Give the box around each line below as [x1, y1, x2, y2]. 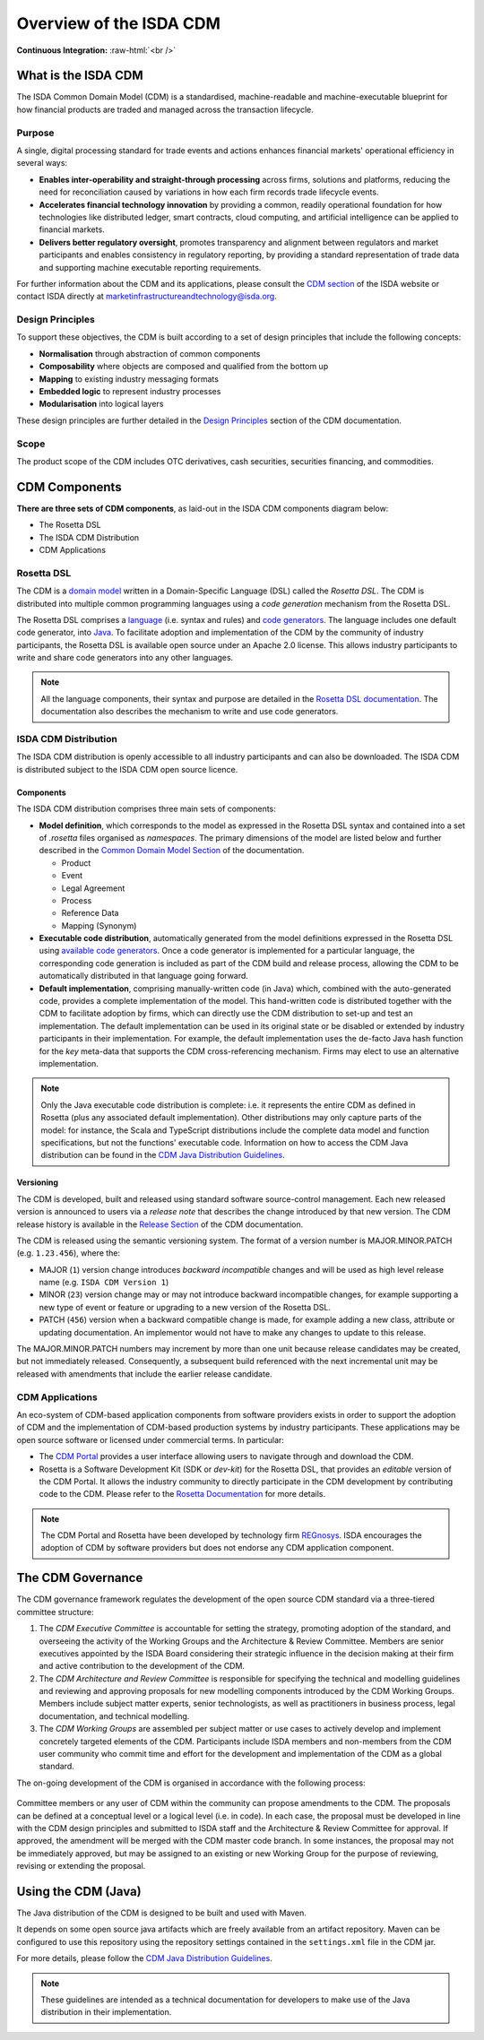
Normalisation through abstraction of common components [39, 348, 261, 359]
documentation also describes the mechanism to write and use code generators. [40, 706, 339, 717]
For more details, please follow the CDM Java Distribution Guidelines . [16, 1953, 272, 1964]
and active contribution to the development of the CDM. [39, 1661, 246, 1672]
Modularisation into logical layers [39, 399, 164, 410]
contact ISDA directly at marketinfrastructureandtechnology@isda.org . [16, 291, 277, 302]
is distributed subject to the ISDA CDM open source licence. [16, 764, 238, 774]
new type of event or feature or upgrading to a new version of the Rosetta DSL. [39, 1301, 332, 1312]
